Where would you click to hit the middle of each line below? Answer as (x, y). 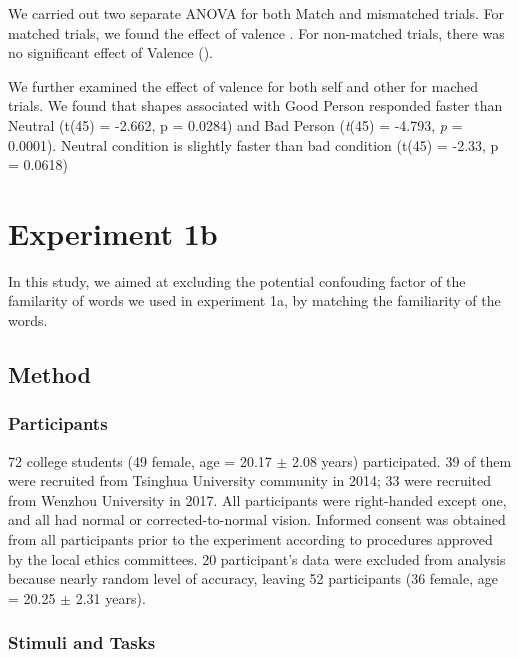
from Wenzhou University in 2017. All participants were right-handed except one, (257, 499)
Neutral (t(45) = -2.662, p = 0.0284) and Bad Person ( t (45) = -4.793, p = (235, 124)
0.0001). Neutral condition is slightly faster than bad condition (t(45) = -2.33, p (253, 144)
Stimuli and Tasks (82, 642)
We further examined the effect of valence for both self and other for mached (243, 85)
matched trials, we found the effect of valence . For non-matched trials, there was (256, 32)
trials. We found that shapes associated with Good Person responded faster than (255, 105)
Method (49, 374)
